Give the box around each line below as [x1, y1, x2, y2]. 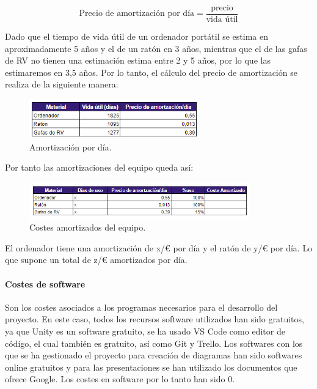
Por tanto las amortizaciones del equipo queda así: [5, 161, 194, 174]
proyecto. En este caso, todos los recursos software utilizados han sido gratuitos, [5, 313, 304, 325]
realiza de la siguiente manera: [5, 78, 118, 91]
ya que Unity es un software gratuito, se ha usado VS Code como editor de [5, 324, 285, 337]
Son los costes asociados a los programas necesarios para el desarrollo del [5, 300, 278, 313]
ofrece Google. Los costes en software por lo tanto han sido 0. [5, 372, 235, 385]
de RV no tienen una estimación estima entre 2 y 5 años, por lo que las [5, 54, 271, 67]
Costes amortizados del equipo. [29, 221, 146, 234]
